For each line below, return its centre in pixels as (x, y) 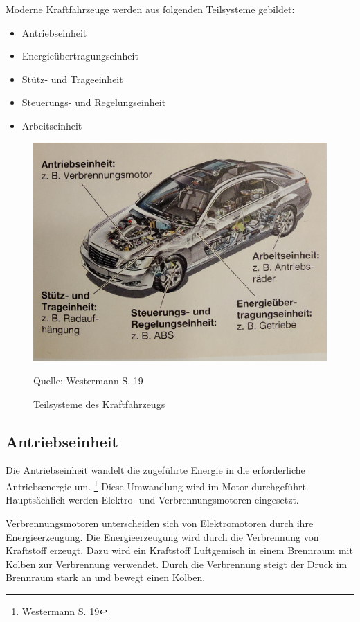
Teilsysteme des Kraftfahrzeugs (99, 403)
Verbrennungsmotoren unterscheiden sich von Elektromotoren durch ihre (160, 523)
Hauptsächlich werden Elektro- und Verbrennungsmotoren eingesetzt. (152, 500)
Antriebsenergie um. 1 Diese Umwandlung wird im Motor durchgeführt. (157, 485)
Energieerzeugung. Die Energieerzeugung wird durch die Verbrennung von (162, 536)
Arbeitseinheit (52, 125)
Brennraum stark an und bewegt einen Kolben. (106, 577)
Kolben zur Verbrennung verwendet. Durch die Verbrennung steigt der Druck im (177, 563)
